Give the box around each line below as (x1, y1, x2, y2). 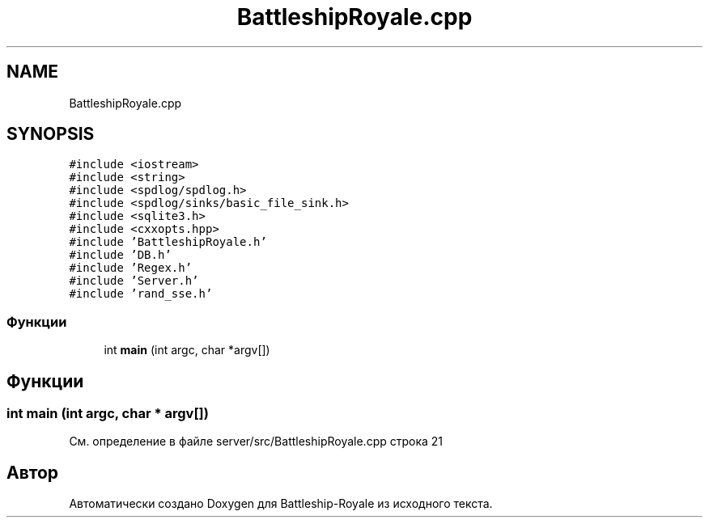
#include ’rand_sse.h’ (69, 287, 213, 301)
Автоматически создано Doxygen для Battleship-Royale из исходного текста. (69, 497, 493, 511)
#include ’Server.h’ (69, 274, 199, 288)
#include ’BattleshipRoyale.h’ (69, 235, 267, 249)
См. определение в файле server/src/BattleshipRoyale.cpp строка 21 (69, 434, 444, 449)
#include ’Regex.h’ (69, 261, 193, 275)
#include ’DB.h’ (69, 248, 172, 262)
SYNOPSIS (6, 124, 95, 145)
